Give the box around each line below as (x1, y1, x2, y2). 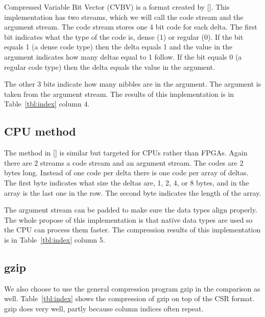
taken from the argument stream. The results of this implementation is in (4, 88, 234, 99)
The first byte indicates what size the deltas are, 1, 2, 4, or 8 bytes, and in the (4, 177, 249, 188)
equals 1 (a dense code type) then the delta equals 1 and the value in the (4, 41, 233, 52)
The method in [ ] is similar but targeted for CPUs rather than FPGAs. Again (4, 147, 248, 158)
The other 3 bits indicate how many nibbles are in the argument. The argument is (4, 78, 261, 89)
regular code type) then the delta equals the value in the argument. (4, 61, 215, 72)
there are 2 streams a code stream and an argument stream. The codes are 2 (4, 157, 244, 168)
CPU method (4, 123, 76, 139)
